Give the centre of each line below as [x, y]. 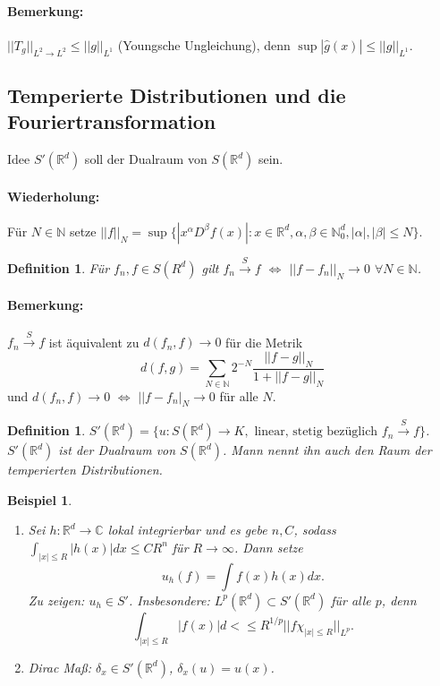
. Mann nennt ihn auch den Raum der [327, 450]
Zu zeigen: [56, 600]
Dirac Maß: [59, 667]
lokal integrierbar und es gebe [187, 530]
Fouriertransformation [112, 121]
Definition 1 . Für [59, 267]
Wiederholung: [54, 196]
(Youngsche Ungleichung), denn [204, 44]
